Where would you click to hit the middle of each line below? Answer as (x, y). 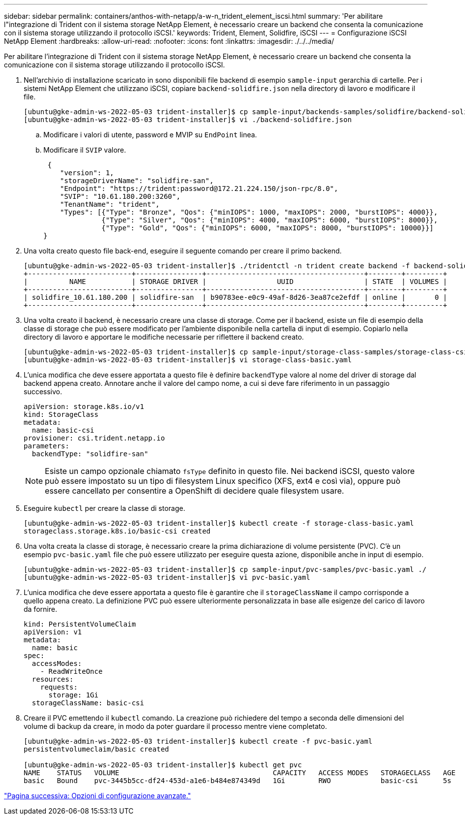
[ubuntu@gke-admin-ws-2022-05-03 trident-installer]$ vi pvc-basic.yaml (167, 577)
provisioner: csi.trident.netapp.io (94, 438)
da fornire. (40, 609)
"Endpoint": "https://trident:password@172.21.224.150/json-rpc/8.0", (199, 189)
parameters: (47, 446)
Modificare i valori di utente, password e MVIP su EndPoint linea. (150, 135)
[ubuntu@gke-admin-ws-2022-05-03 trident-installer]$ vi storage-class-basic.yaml (188, 360)
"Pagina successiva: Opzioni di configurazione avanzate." (98, 796)
